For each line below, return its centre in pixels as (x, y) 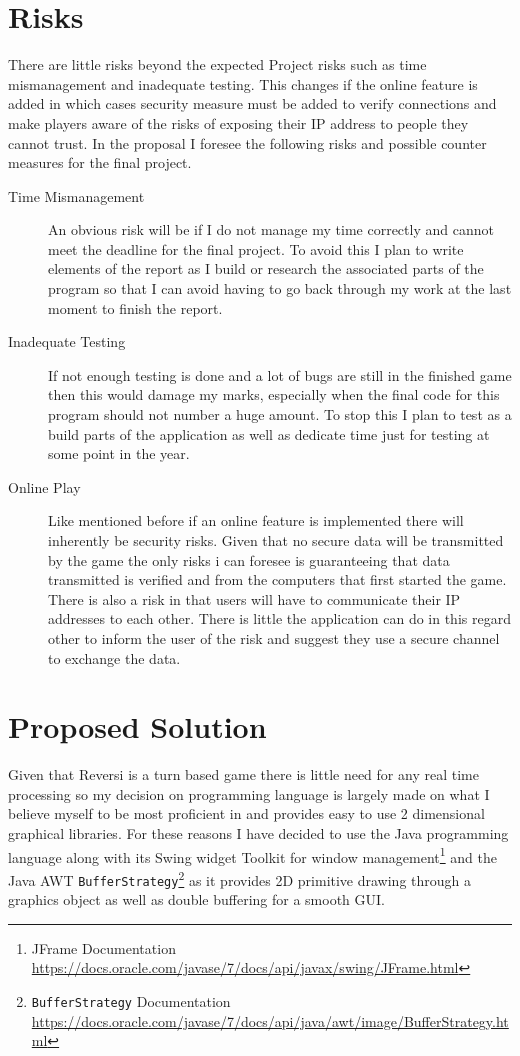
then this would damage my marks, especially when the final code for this (274, 394)
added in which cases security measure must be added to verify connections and (252, 103)
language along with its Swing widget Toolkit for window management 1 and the (252, 855)
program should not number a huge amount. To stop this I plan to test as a (280, 414)
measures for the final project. (100, 162)
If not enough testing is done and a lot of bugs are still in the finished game (280, 374)
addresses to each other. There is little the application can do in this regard (279, 618)
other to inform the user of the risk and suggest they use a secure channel (274, 637)
